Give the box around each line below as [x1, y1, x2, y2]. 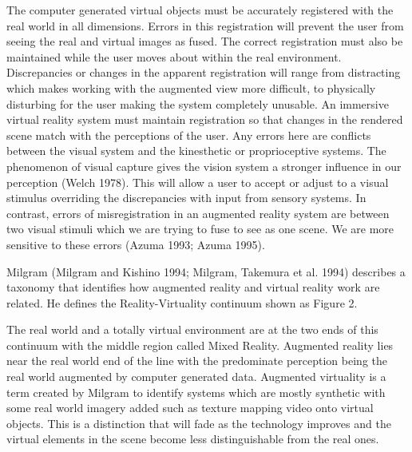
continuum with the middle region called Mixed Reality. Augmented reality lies [6, 336, 394, 353]
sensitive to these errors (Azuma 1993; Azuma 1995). [6, 236, 265, 252]
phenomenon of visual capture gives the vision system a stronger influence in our [6, 157, 402, 174]
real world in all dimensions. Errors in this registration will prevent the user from [6, 17, 404, 34]
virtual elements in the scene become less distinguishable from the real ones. [6, 430, 379, 447]
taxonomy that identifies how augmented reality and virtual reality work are [6, 279, 380, 295]
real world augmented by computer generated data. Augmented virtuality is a [6, 368, 386, 385]
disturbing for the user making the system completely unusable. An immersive [6, 95, 389, 112]
